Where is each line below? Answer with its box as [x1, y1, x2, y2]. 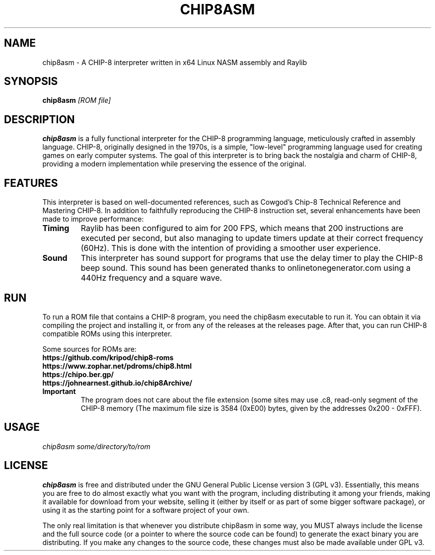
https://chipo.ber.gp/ [42, 370, 114, 379]
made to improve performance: [42, 215, 144, 224]
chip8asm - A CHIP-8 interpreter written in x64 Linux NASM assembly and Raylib [42, 58, 307, 67]
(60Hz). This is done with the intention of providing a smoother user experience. [80, 243, 381, 253]
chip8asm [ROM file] [42, 96, 111, 105]
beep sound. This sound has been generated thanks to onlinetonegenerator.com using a [80, 263, 411, 273]
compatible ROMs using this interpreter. [42, 329, 172, 338]
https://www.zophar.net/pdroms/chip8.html [42, 361, 192, 370]
